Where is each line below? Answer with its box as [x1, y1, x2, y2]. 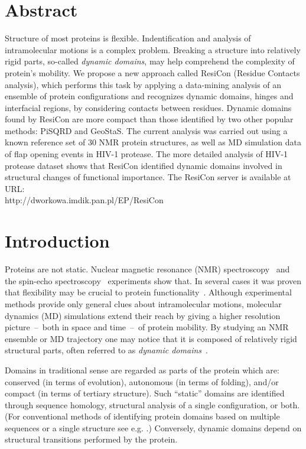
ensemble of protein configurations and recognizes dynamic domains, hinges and [5, 90, 294, 102]
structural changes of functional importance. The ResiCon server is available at [5, 171, 291, 183]
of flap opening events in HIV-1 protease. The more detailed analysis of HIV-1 [5, 148, 288, 160]
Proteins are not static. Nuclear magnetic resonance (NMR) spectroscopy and [5, 263, 290, 275]
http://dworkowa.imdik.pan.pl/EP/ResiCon [5, 194, 164, 206]
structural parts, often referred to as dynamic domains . [5, 344, 208, 356]
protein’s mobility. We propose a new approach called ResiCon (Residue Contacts [5, 66, 300, 79]
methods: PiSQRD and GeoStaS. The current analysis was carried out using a [5, 124, 288, 136]
